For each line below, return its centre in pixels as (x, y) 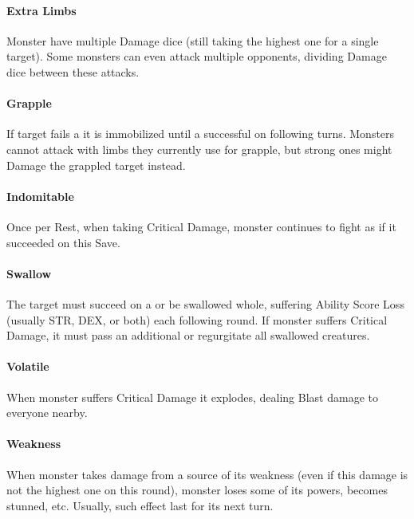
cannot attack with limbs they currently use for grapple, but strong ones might (199, 149)
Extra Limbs (41, 10)
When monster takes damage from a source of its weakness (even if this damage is (207, 474)
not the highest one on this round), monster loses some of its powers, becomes (197, 490)
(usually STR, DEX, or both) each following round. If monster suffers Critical (197, 319)
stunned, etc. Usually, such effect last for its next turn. (140, 505)
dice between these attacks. (73, 71)
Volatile (28, 366)
